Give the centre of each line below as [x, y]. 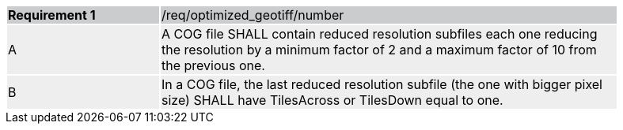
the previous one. [213, 65]
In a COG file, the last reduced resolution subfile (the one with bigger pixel [382, 84]
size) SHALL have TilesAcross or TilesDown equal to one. [332, 100]
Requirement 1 [52, 15]
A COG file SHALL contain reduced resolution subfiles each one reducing [380, 34]
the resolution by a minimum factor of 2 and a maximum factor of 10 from [379, 50]
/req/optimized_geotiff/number [253, 15]
